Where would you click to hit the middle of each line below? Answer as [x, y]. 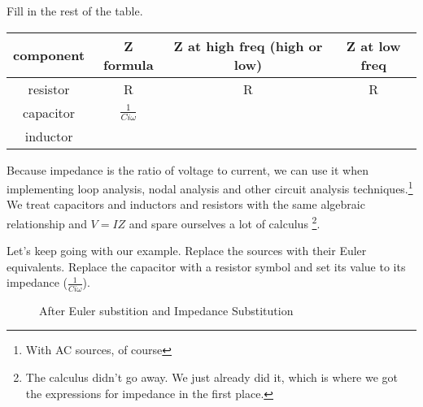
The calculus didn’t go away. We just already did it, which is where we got [212, 377]
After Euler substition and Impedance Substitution [166, 310]
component [49, 55]
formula [129, 64]
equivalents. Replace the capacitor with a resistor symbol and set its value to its [206, 266]
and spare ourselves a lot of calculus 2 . [225, 222]
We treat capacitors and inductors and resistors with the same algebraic [186, 204]
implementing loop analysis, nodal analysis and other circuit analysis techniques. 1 [210, 187]
